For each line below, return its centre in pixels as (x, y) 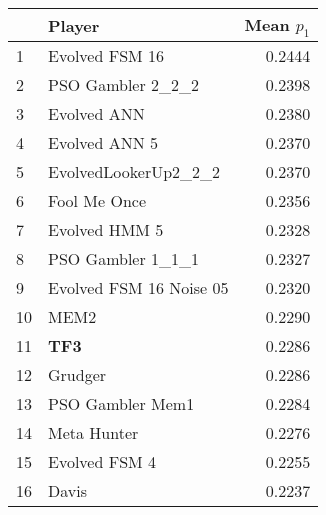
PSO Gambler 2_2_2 (124, 85)
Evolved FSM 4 (102, 462)
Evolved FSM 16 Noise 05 (138, 288)
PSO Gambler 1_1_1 (124, 259)
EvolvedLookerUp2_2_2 (134, 172)
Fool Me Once (97, 201)
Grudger (77, 375)
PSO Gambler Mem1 (121, 404)
